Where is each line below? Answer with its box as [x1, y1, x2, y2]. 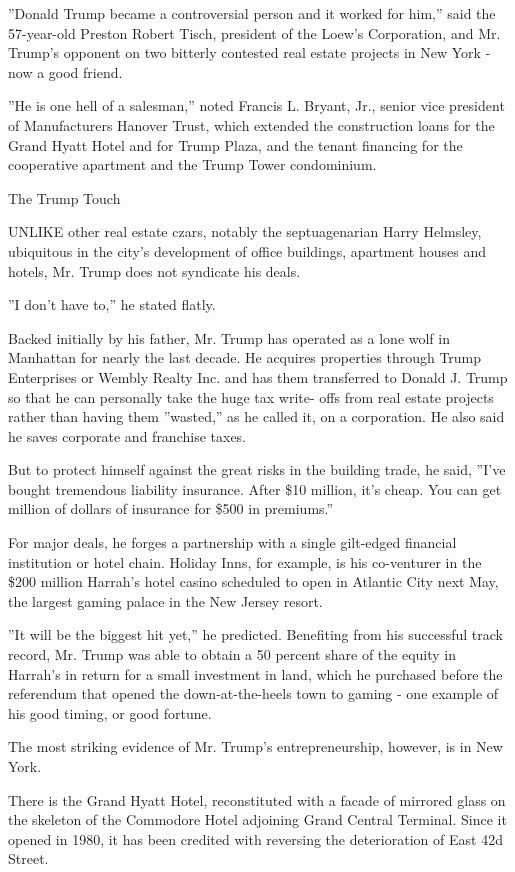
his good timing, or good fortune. [8, 702, 212, 723]
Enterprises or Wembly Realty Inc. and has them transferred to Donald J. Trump [8, 366, 508, 387]
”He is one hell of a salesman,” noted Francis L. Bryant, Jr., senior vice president [8, 95, 505, 116]
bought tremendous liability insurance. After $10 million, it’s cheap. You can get [8, 478, 502, 499]
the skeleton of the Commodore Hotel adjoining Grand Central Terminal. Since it [8, 809, 507, 830]
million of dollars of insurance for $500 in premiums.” [8, 498, 334, 519]
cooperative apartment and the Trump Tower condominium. [8, 154, 377, 175]
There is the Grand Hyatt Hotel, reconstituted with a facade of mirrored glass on [8, 789, 506, 810]
